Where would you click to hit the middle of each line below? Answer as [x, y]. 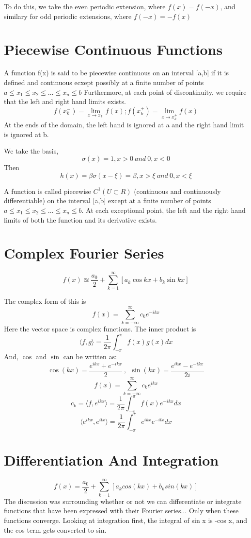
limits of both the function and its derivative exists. [80, 219]
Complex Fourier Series [84, 253]
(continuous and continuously [177, 191]
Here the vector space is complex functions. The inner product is [100, 329]
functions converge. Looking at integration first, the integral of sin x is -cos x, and [126, 520]
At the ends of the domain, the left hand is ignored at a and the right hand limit [124, 125]
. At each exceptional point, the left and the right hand [164, 210]
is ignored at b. [26, 134]
